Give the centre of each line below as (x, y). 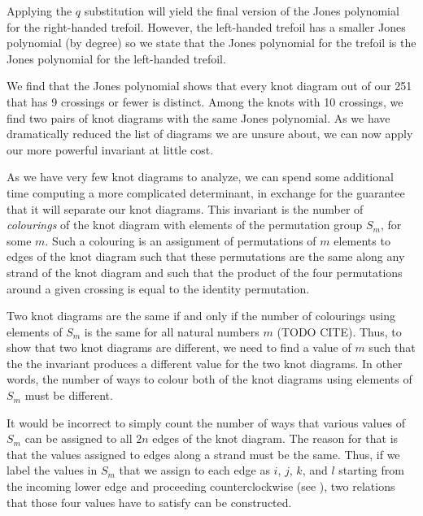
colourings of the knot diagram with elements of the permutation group (185, 225)
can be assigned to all (78, 438)
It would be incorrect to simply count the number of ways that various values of (206, 422)
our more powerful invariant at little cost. (110, 149)
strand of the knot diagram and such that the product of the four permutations (205, 272)
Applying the (39, 11)
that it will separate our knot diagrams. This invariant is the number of (185, 208)
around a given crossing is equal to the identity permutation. (158, 288)
